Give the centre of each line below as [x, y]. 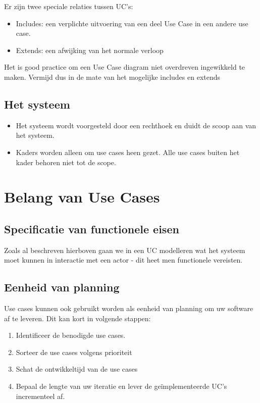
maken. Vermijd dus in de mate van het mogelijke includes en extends [112, 77]
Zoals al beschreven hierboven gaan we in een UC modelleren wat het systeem [125, 250]
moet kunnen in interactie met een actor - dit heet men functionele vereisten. [123, 260]
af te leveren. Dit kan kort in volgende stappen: [77, 318]
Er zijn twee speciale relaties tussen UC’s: [69, 6]
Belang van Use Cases [82, 197]
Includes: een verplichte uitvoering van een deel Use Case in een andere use [132, 23]
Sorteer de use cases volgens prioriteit [74, 352]
